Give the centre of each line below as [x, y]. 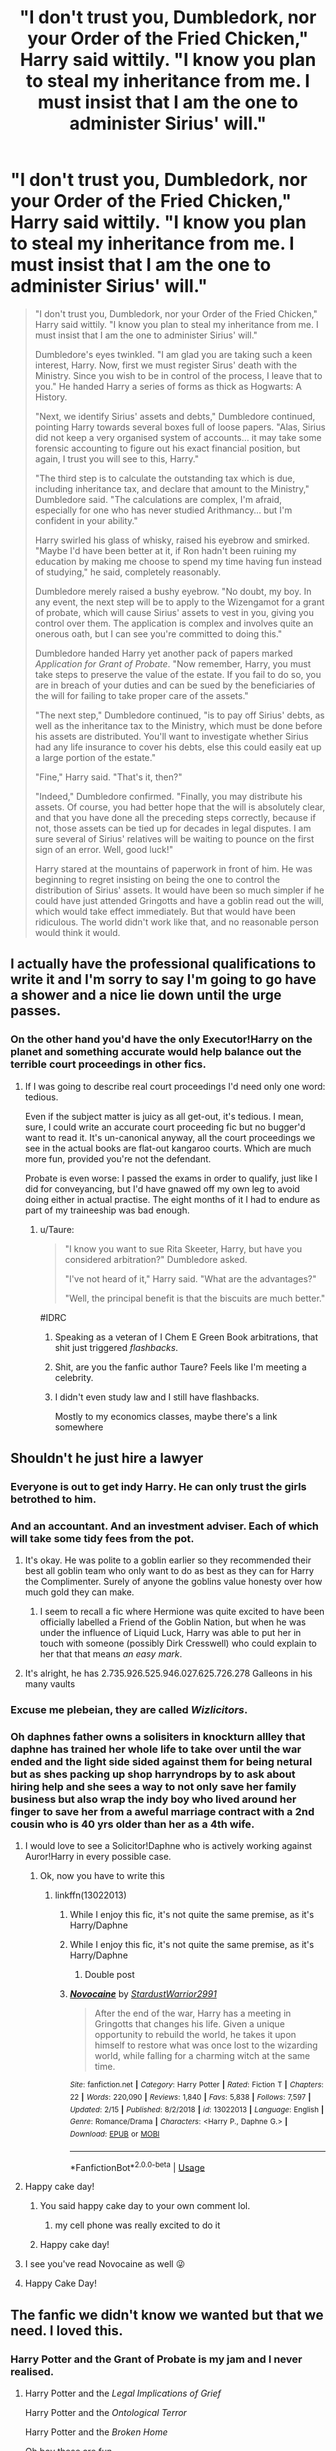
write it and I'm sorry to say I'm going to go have [163, 979]
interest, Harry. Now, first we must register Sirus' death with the [166, 365]
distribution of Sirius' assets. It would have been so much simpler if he [179, 890]
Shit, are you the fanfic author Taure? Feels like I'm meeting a [180, 1367]
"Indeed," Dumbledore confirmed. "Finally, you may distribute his [168, 796]
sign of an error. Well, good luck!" [104, 849]
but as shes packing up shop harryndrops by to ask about [153, 1774]
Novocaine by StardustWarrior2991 [143, 1994]
